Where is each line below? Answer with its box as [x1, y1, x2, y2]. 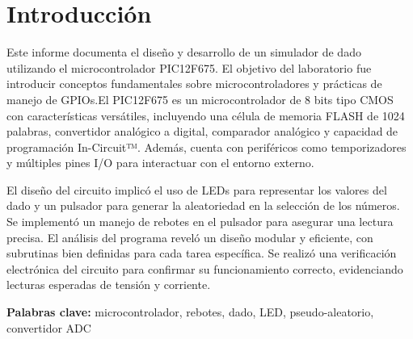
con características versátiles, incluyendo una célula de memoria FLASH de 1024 [6, 107, 405, 123]
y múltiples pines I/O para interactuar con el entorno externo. [6, 154, 314, 171]
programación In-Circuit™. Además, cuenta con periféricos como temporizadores [6, 138, 407, 155]
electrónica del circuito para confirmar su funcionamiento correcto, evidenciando [6, 260, 403, 277]
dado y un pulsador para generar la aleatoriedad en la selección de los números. [6, 197, 400, 214]
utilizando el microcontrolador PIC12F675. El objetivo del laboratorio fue [6, 59, 372, 76]
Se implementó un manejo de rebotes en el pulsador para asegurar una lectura [6, 213, 394, 230]
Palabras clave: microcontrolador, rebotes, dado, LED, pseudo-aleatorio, [6, 303, 374, 320]
